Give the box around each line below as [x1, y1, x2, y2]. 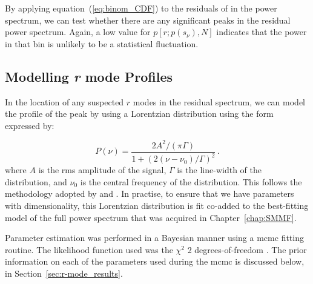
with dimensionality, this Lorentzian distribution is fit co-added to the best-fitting [5, 199, 309, 212]
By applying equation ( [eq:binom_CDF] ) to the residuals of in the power [5, 2, 277, 14]
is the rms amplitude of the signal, [38, 163, 166, 176]
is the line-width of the [177, 163, 262, 176]
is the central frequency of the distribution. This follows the [80, 175, 302, 188]
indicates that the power [216, 25, 307, 38]
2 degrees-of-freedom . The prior [187, 243, 307, 256]
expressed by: [5, 119, 54, 131]
